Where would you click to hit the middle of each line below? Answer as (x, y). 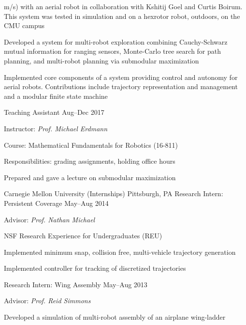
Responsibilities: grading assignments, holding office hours (90, 161)
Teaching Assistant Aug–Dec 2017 (54, 112)
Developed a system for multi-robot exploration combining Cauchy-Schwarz (116, 41)
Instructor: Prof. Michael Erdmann (56, 128)
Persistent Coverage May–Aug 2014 (56, 203)
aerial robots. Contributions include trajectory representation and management (121, 86)
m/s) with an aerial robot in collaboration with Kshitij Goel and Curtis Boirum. (123, 6)
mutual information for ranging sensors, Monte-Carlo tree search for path (113, 51)
